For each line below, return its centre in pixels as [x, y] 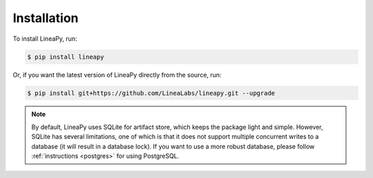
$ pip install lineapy [66, 57]
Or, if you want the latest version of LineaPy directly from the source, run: [117, 75]
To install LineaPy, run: [45, 39]
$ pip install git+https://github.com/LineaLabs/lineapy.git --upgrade [151, 93]
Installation [46, 18]
